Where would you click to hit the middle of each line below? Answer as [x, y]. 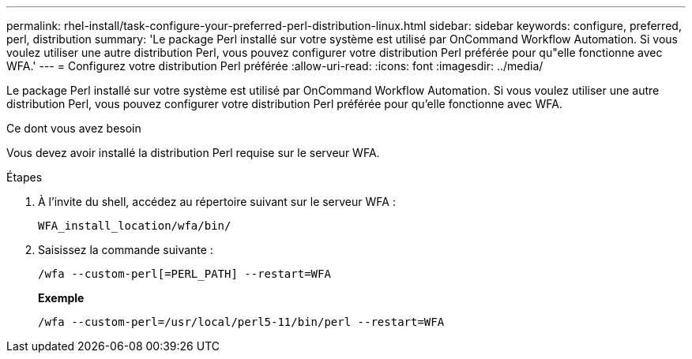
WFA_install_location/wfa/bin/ [135, 226]
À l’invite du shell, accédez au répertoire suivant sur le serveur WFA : [217, 202]
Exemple [61, 298]
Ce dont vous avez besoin [74, 128]
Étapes [24, 177]
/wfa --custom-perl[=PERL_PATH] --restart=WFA [184, 274]
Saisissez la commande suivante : [126, 250]
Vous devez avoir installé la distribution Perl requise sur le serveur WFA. [193, 153]
